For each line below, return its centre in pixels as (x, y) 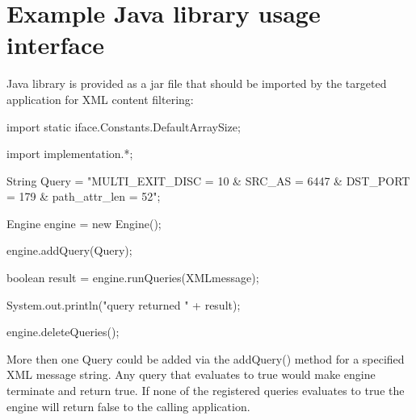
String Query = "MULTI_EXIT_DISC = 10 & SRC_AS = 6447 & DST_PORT (208, 180)
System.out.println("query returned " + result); (124, 304)
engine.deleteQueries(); (63, 332)
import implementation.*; (70, 154)
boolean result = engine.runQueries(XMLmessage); (133, 278)
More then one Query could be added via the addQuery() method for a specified (206, 358)
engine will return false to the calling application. (128, 406)
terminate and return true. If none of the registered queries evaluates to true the (206, 391)
